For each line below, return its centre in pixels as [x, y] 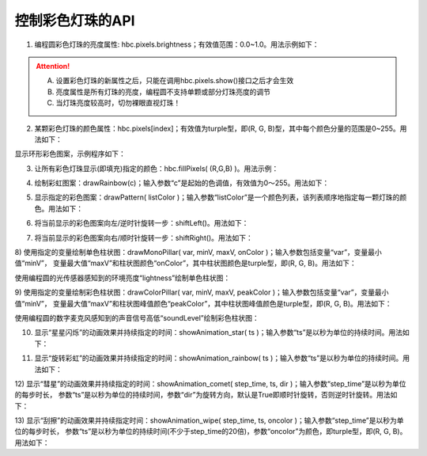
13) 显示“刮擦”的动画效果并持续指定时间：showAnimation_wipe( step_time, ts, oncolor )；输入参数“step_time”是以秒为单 [209, 420]
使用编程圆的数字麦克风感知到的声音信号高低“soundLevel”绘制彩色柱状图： [137, 317]
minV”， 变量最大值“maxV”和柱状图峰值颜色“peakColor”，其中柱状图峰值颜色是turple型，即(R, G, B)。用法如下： [208, 303]
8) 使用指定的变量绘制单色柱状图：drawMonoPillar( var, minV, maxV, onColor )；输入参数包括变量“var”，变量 [191, 253]
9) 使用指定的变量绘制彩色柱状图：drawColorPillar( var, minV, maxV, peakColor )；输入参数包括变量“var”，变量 [195, 292]
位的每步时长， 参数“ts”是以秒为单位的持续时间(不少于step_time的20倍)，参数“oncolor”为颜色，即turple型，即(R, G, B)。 [211, 431]
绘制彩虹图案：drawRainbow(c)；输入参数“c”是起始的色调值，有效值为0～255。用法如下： [182, 183]
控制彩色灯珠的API [75, 21]
